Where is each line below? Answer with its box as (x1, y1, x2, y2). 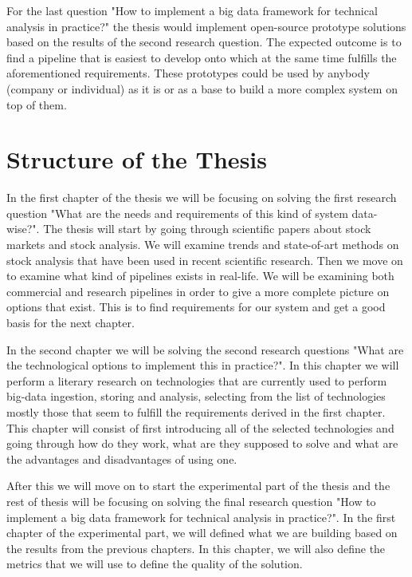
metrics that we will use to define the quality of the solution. (6, 555, 303, 572)
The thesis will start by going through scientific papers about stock (43, 220, 371, 237)
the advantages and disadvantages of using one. (6, 450, 237, 467)
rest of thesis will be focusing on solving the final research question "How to (6, 492, 376, 509)
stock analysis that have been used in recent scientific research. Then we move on (6, 251, 403, 268)
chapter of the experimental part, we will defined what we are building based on (6, 524, 398, 541)
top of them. (6, 96, 67, 113)
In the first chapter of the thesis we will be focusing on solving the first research (6, 189, 397, 206)
